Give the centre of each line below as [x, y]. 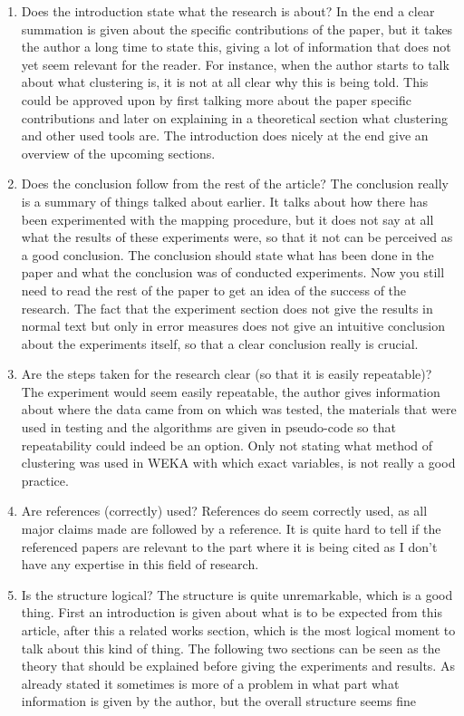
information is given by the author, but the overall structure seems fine [219, 701]
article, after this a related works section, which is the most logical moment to [238, 630]
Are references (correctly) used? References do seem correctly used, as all [224, 511]
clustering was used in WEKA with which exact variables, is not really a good [238, 463]
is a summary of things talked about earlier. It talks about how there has [224, 201]
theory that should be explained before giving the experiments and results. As [238, 666]
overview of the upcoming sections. [118, 153]
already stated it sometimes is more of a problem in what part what [210, 683]
